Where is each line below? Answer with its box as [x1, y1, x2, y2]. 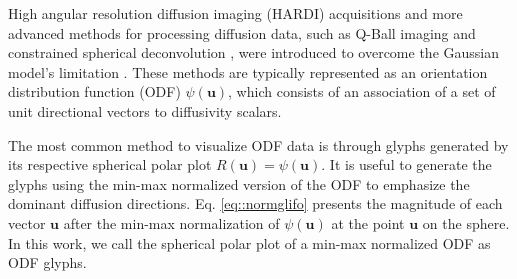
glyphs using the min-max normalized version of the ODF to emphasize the [8, 173, 470, 194]
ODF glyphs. [8, 252, 87, 273]
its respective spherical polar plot [8, 154, 212, 175]
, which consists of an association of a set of [228, 81, 496, 102]
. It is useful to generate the [321, 154, 492, 175]
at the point [331, 212, 405, 233]
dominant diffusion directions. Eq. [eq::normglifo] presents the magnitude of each [8, 193, 503, 214]
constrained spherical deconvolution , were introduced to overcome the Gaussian [8, 42, 499, 63]
